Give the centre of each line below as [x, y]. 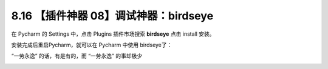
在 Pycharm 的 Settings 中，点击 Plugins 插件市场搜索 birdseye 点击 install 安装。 [113, 34]
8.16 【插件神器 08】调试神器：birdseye [112, 16]
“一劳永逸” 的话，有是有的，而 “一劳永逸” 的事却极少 [77, 56]
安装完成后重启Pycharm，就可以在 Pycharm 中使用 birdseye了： [92, 45]
